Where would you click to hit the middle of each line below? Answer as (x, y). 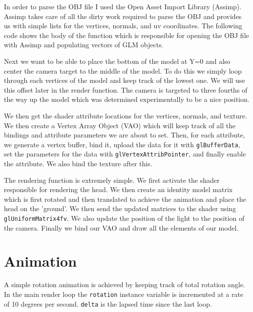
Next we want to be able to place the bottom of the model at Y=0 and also (117, 61)
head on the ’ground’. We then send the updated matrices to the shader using (120, 208)
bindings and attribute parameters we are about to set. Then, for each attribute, (125, 135)
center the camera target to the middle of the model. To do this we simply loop (123, 70)
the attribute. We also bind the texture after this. (78, 164)
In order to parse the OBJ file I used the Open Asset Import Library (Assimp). (123, 6)
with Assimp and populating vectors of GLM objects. (84, 45)
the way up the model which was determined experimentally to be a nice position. (127, 99)
